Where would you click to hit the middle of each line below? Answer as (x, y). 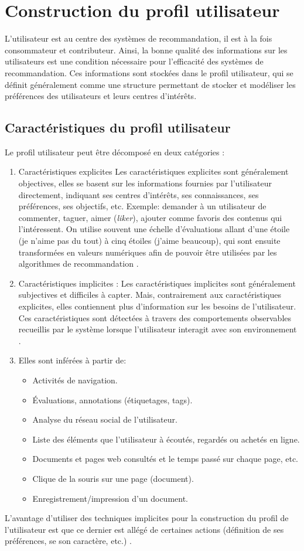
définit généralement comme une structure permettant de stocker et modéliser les (150, 84)
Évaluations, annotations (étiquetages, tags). (112, 399)
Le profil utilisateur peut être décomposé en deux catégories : (115, 152)
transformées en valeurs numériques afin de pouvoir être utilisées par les (148, 252)
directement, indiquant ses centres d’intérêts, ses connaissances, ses (139, 194)
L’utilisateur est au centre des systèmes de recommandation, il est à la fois (139, 38)
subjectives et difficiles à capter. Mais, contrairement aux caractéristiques (150, 295)
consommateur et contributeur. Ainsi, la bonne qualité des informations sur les (146, 50)
